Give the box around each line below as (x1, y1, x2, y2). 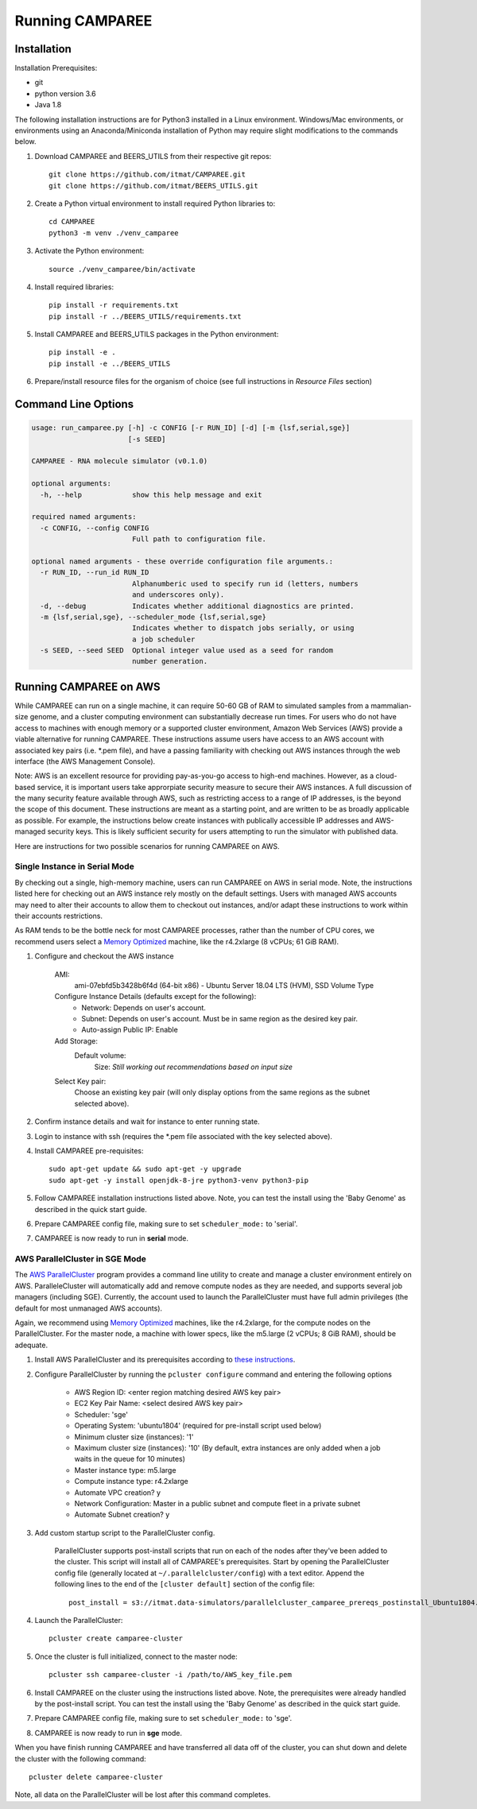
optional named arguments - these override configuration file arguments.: (31, 556, 334, 566)
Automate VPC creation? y (74, 1487, 161, 1497)
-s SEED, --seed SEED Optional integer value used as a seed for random (40, 646, 334, 655)
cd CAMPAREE (48, 217, 95, 227)
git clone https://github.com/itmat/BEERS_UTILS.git (48, 181, 258, 190)
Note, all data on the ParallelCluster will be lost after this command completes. (14, 1790, 271, 1799)
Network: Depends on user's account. (81, 1002, 207, 1013)
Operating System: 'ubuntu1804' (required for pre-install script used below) (74, 1421, 322, 1431)
